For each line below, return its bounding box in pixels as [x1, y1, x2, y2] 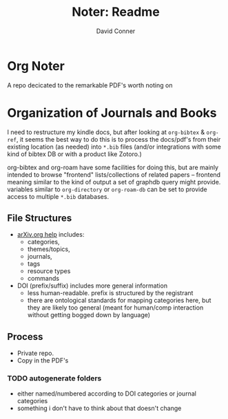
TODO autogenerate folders [7, 374, 102, 383]
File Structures [7, 213, 72, 224]
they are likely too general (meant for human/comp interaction [27, 303, 204, 312]
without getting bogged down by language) [27, 311, 150, 319]
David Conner [96, 27, 136, 35]
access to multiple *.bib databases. [7, 192, 109, 200]
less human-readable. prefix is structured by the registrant [27, 289, 194, 297]
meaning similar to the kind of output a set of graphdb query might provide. [7, 178, 221, 186]
